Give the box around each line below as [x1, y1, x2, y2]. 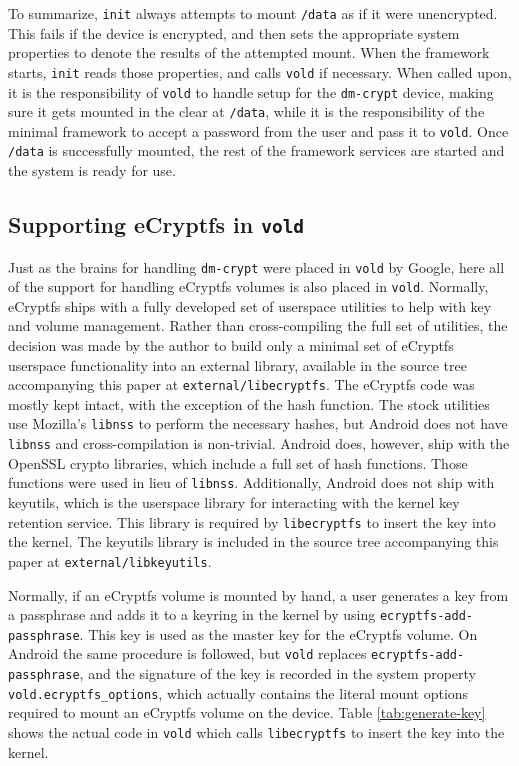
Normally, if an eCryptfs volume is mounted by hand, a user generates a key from [8, 584, 509, 605]
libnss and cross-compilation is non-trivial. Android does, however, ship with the [8, 433, 510, 454]
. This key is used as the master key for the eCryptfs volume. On [79, 623, 478, 644]
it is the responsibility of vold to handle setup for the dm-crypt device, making [8, 81, 494, 102]
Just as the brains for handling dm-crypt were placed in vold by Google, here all [8, 256, 505, 277]
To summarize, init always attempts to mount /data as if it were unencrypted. [8, 3, 498, 23]
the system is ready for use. [8, 160, 176, 181]
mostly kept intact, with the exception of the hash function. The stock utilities [8, 393, 490, 414]
